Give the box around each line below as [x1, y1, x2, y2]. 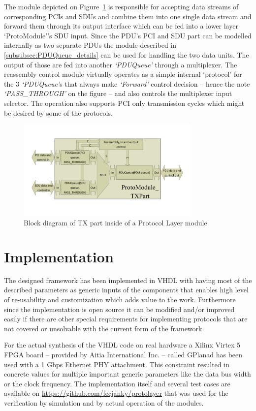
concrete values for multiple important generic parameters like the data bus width [4, 369, 251, 379]
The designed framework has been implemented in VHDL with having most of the [4, 275, 252, 285]
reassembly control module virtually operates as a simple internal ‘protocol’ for [4, 69, 242, 79]
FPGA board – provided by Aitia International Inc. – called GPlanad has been [4, 349, 243, 359]
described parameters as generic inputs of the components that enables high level [4, 285, 249, 295]
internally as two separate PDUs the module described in [4, 40, 177, 50]
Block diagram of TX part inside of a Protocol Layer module [24, 218, 207, 228]
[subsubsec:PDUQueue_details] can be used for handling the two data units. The [4, 49, 249, 60]
